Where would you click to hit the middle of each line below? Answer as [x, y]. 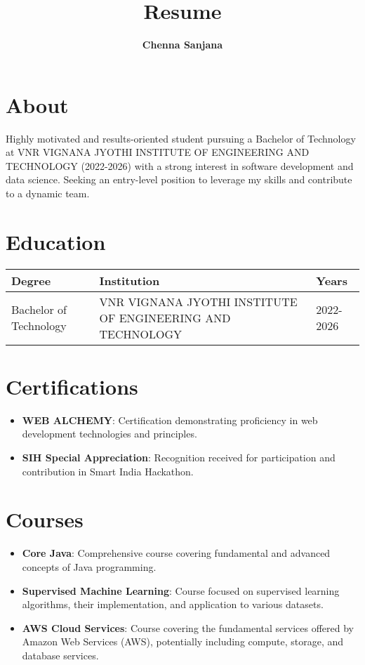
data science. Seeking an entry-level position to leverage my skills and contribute [179, 179]
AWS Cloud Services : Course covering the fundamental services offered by [188, 627]
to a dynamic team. [48, 193]
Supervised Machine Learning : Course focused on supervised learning [181, 590]
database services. [60, 655]
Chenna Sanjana [182, 45]
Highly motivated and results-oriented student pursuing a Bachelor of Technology [181, 138]
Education [56, 241]
